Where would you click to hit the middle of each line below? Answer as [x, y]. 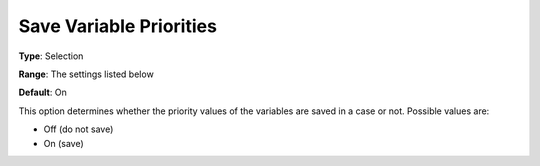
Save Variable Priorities [117, 26]
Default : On [42, 92]
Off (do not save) [78, 129]
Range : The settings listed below [86, 74]
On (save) [63, 143]
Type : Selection [51, 56]
